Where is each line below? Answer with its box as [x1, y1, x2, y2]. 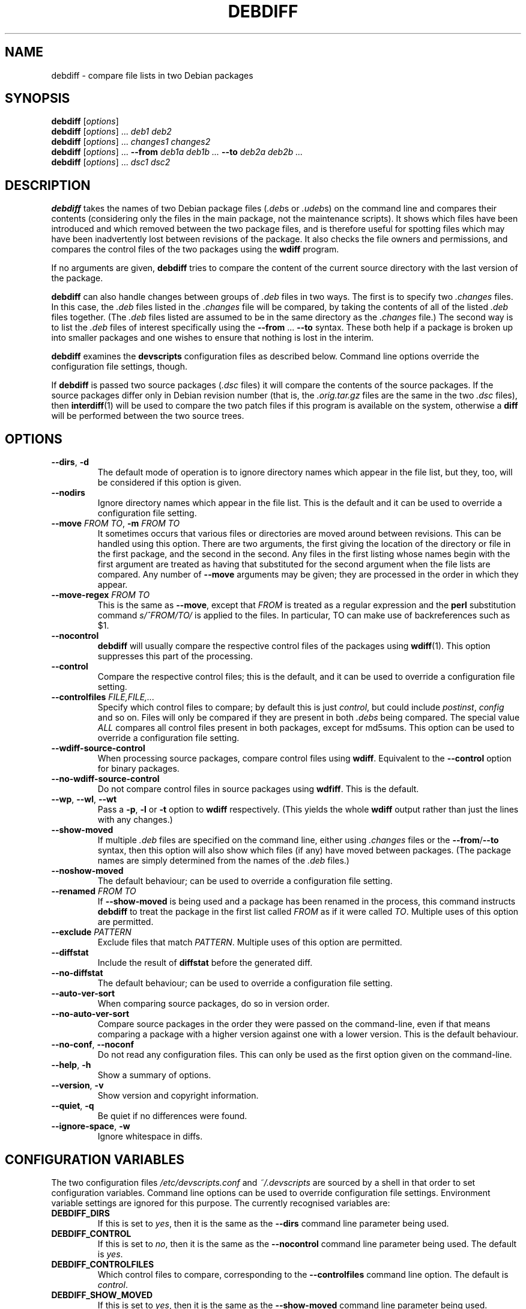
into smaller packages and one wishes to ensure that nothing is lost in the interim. [51, 332, 374, 343]
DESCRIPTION [5, 177, 91, 193]
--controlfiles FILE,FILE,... [51, 692, 155, 703]
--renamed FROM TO [51, 886, 136, 897]
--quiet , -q [51, 1100, 94, 1111]
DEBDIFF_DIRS [51, 1207, 110, 1218]
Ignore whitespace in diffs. [97, 1131, 203, 1142]
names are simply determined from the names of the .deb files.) [97, 855, 349, 866]
